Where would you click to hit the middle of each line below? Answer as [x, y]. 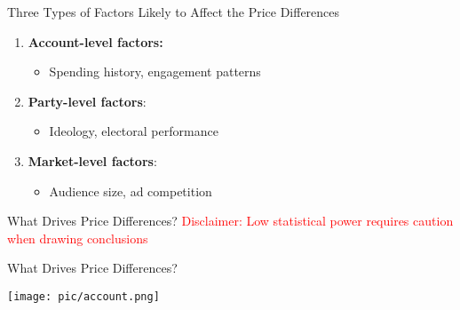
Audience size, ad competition [131, 191]
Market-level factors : [92, 160]
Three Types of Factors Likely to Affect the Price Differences [174, 12]
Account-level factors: [95, 41]
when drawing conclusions [78, 238]
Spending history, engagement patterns [155, 72]
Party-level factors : [87, 101]
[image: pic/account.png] [83, 296]
